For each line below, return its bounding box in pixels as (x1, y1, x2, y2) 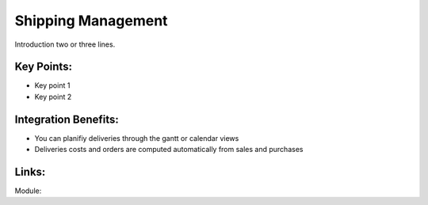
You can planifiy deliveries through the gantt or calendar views (34, 133, 239, 142)
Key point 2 (34, 92, 72, 101)
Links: (14, 165, 46, 178)
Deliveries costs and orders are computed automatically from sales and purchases (34, 145, 304, 154)
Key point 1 (34, 81, 71, 90)
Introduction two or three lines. (14, 40, 116, 49)
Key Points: (14, 60, 73, 74)
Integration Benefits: (14, 112, 119, 126)
